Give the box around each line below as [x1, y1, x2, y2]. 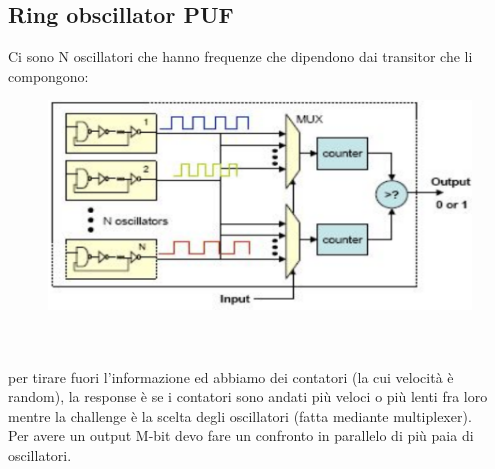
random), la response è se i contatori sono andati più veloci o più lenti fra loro [8, 386, 488, 407]
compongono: [8, 65, 89, 86]
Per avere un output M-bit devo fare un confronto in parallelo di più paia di [8, 425, 474, 446]
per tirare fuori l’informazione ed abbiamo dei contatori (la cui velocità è [8, 366, 454, 387]
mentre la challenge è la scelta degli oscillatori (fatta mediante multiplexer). [8, 405, 472, 426]
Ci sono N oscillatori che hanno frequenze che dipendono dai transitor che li [8, 46, 473, 67]
